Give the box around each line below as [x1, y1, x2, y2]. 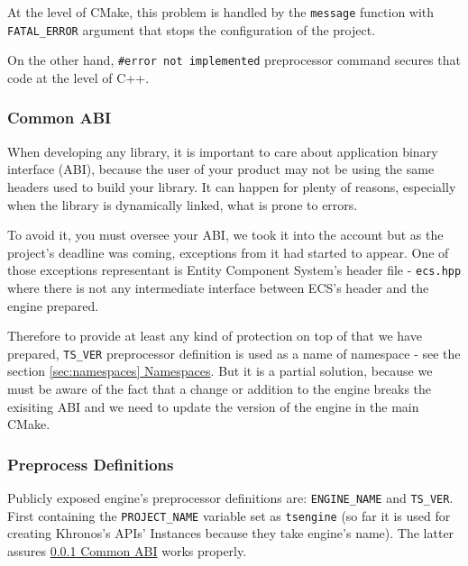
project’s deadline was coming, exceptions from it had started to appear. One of [7, 242, 449, 261]
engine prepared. [7, 296, 99, 315]
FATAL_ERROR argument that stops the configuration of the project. [7, 20, 376, 39]
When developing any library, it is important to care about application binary [7, 141, 438, 160]
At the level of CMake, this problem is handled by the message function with [7, 3, 435, 21]
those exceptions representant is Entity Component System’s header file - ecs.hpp [7, 260, 462, 279]
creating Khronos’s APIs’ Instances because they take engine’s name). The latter [7, 524, 454, 543]
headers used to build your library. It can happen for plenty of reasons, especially [7, 177, 456, 196]
